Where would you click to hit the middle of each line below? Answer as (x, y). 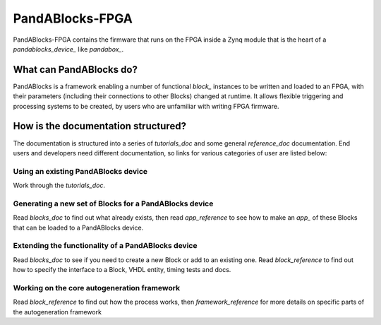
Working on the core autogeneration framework (96, 288)
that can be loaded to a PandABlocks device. (78, 227)
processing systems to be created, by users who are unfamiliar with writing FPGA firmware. (146, 106)
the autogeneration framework (58, 312)
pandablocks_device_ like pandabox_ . (68, 49)
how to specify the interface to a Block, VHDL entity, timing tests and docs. (122, 270)
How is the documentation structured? (100, 126)
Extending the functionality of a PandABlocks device (105, 246)
